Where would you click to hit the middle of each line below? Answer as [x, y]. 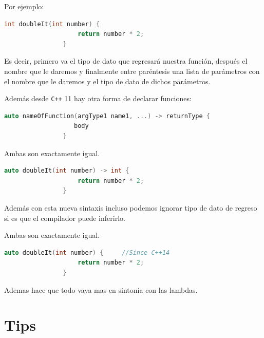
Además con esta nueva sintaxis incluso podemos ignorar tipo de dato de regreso [131, 207]
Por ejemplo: [24, 6]
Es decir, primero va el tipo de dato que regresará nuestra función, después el [126, 61]
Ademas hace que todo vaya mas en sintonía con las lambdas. [101, 289]
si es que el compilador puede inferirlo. [65, 218]
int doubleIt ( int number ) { [52, 24]
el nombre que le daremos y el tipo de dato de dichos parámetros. [107, 81]
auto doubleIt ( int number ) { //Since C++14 [87, 252]
